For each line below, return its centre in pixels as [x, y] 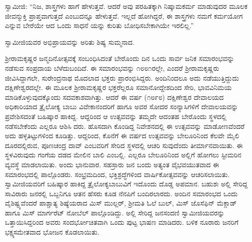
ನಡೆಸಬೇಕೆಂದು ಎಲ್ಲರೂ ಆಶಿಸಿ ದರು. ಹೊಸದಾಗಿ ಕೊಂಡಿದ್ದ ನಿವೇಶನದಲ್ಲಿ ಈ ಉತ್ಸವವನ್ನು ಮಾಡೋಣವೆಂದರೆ [125, 126]
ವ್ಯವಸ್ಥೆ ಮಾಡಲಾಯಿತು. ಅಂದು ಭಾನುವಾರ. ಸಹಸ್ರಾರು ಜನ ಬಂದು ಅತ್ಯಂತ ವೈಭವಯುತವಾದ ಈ [112, 164]
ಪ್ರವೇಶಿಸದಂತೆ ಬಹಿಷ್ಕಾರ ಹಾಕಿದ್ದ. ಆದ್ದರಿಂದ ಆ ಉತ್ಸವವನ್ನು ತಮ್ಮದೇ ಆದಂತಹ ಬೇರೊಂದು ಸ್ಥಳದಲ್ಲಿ [116, 116]
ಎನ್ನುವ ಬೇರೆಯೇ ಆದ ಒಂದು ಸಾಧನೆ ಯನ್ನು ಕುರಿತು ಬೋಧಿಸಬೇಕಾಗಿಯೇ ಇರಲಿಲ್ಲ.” [99, 25]
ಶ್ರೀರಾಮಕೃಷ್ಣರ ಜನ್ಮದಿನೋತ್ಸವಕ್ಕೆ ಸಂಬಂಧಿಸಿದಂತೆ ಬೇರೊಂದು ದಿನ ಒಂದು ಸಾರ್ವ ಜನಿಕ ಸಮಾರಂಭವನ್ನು [120, 58]
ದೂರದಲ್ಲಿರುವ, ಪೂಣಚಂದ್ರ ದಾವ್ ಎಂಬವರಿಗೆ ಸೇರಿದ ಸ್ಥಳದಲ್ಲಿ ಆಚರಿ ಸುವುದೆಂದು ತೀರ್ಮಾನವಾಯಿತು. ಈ [124, 145]
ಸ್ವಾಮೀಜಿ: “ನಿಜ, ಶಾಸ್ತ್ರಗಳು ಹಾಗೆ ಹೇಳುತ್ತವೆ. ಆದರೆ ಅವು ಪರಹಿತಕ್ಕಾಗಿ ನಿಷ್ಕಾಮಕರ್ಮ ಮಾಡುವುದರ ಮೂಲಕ [126, 6]
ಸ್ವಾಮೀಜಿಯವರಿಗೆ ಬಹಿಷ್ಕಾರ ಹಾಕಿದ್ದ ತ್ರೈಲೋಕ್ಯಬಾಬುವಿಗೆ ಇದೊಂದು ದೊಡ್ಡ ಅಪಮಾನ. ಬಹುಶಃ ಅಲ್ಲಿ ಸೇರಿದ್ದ [126, 184]
